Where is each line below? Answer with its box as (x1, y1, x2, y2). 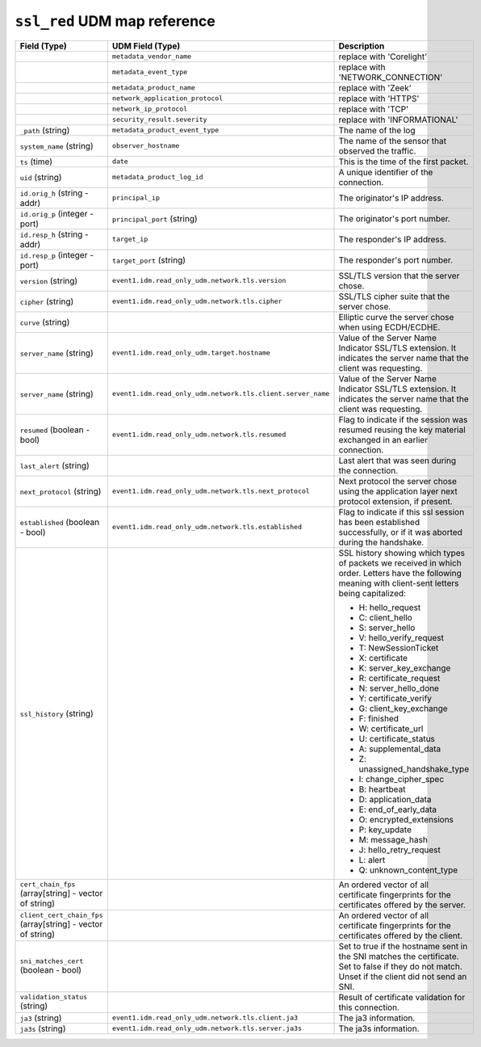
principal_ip (111, 194, 161, 202)
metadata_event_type (111, 68, 188, 77)
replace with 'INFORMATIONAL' (338, 114, 458, 125)
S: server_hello (358, 622, 416, 633)
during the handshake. (338, 536, 425, 548)
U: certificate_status (358, 733, 436, 744)
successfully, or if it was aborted (338, 526, 463, 537)
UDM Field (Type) (111, 40, 181, 52)
